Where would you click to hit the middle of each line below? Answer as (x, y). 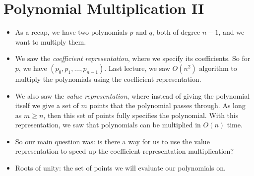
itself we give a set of (47, 105)
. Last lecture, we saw (137, 68)
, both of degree (176, 32)
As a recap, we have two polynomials (71, 32)
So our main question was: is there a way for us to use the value (112, 141)
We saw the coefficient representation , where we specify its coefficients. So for (133, 58)
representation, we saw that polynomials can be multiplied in (108, 125)
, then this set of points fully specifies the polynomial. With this (141, 115)
